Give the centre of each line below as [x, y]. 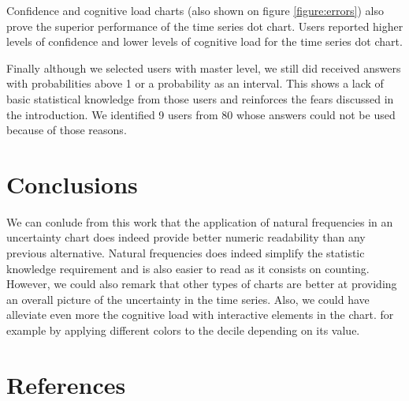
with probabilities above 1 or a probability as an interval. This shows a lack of [195, 83]
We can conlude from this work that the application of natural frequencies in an [200, 221]
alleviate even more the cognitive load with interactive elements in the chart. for [200, 315]
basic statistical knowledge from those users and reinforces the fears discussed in [200, 98]
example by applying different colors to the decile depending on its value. [183, 330]
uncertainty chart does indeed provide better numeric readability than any [186, 237]
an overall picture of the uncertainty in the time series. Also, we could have [188, 299]
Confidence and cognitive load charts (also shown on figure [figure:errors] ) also [195, 10]
